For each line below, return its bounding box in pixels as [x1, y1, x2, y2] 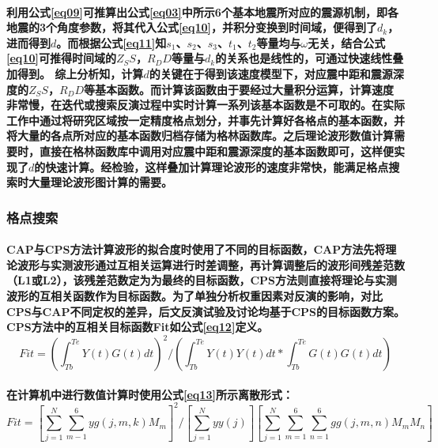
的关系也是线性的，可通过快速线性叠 [215, 50, 404, 66]
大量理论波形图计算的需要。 [28, 174, 172, 190]
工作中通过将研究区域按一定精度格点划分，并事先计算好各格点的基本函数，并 [6, 111, 405, 128]
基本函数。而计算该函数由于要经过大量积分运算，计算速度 [95, 81, 395, 97]
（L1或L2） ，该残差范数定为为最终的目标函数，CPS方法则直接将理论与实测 [6, 272, 398, 288]
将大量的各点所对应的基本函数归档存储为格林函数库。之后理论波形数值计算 [6, 127, 394, 144]
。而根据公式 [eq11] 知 [56, 34, 167, 51]
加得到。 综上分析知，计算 [6, 65, 144, 81]
